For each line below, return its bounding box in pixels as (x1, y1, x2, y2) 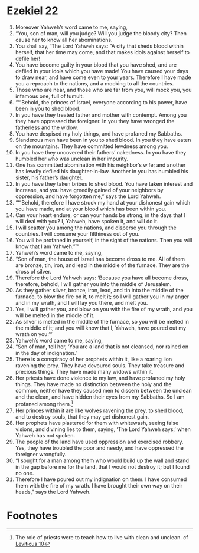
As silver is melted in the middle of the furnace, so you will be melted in (15, 318, 190, 325)
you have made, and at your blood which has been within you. (15, 205, 167, 212)
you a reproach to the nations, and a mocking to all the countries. (15, 80, 174, 87)
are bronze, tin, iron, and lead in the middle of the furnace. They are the (15, 261, 190, 269)
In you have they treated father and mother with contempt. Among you (15, 111, 187, 119)
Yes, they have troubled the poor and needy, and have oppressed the (15, 444, 184, 452)
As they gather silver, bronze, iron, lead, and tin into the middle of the (15, 287, 184, 294)
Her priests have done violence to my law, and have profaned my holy (15, 374, 185, 381)
